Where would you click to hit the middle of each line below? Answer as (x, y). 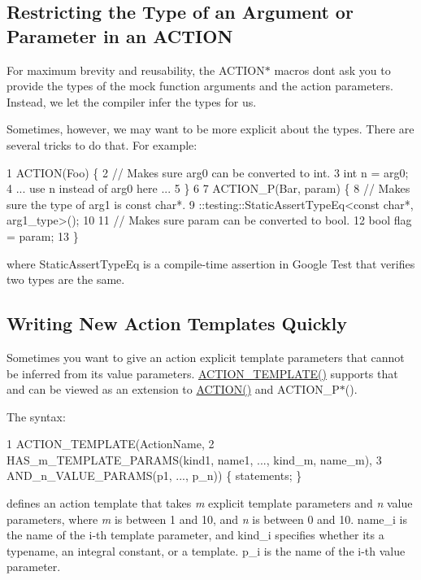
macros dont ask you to (332, 70)
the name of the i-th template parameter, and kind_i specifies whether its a (195, 535)
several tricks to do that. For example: (102, 144)
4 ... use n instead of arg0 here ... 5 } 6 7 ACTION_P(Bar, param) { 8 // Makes (208, 188)
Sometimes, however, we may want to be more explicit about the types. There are (210, 129)
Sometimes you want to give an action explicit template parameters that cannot (206, 357)
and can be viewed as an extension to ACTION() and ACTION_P (173, 389)
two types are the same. (66, 279)
